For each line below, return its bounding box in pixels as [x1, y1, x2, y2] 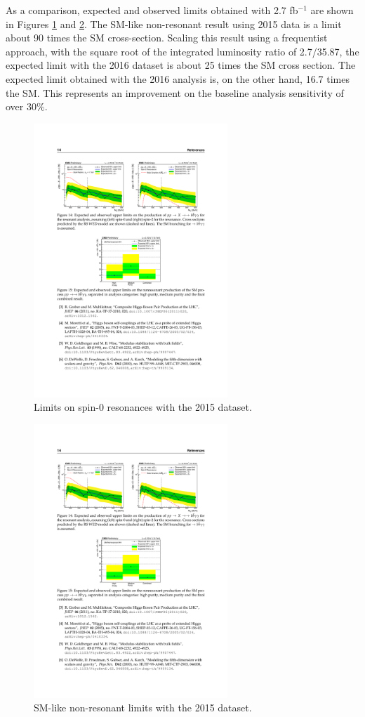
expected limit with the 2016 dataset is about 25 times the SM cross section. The [6, 58, 356, 72]
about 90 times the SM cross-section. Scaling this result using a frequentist [6, 30, 328, 45]
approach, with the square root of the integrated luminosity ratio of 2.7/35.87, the [6, 44, 359, 58]
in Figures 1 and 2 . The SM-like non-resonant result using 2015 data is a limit [6, 16, 342, 31]
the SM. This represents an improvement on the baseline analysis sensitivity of [6, 85, 344, 100]
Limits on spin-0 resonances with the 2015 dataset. [34, 400, 252, 414]
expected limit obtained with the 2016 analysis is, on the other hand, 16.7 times [6, 71, 350, 86]
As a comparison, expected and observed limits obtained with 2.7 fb [6, 3, 298, 17]
